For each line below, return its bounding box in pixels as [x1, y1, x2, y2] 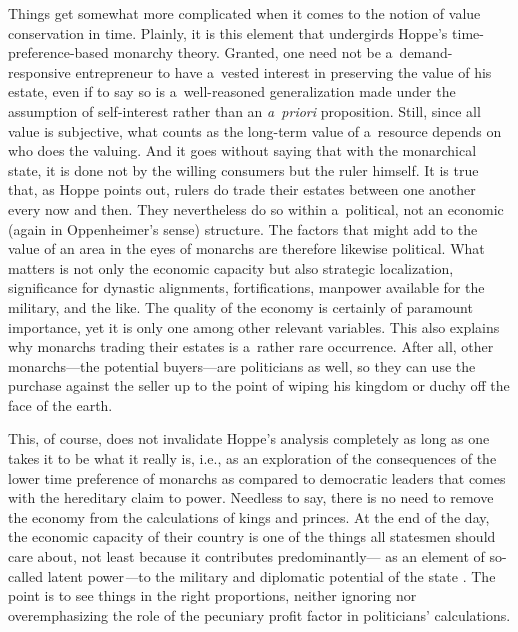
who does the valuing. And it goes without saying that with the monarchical [8, 140, 477, 161]
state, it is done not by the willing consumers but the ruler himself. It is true [8, 159, 479, 180]
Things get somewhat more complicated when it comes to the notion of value [8, 3, 481, 23]
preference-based [8, 42, 109, 63]
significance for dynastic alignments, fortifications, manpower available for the [8, 277, 485, 298]
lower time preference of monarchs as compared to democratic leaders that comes [8, 467, 506, 488]
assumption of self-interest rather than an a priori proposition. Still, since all [8, 100, 481, 121]
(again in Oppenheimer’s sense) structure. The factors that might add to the [8, 218, 478, 239]
